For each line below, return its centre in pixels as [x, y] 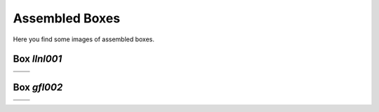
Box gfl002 [38, 87]
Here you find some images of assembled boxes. [84, 39]
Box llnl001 [38, 59]
